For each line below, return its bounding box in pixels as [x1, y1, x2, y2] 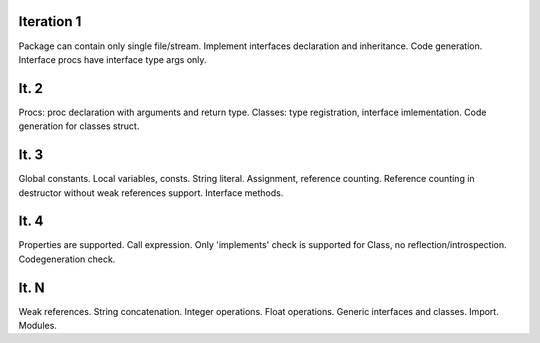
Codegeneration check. [18, 253, 116, 265]
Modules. [18, 320, 57, 332]
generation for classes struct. [18, 120, 140, 132]
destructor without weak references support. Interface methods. [18, 186, 284, 199]
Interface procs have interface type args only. [18, 53, 207, 65]
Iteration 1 [18, 13, 82, 30]
